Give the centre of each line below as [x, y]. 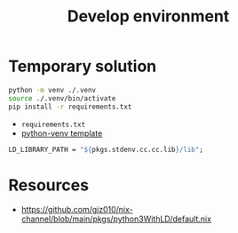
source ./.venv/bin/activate [62, 98]
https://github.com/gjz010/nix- [77, 210]
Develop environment [148, 16]
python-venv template [62, 133]
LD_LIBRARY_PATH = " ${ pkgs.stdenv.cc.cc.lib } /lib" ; [106, 149]
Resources [49, 185]
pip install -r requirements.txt [70, 107]
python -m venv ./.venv [52, 90]
